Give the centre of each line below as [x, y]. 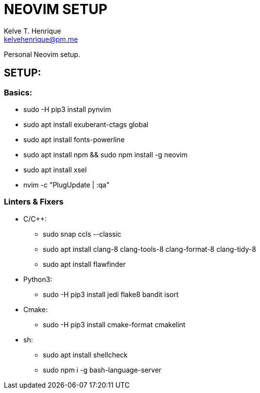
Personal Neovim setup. [42, 54]
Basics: [18, 92]
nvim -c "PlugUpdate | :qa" [67, 185]
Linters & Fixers [34, 202]
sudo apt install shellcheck [85, 355]
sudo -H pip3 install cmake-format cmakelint [114, 324]
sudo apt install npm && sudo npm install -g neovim [105, 154]
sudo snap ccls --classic [82, 234]
